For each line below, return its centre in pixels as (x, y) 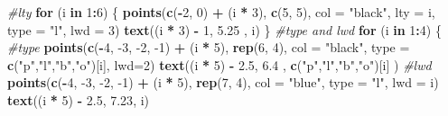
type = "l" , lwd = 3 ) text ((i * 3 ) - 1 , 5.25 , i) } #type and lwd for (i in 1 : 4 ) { (224, 29)
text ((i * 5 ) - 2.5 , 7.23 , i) (79, 99)
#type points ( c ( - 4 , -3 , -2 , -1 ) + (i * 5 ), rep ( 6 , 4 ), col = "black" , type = (209, 47)
